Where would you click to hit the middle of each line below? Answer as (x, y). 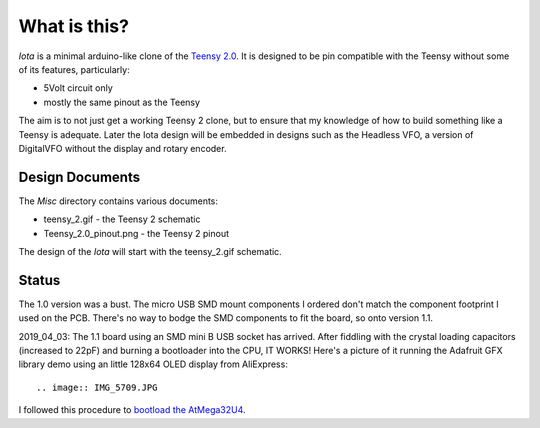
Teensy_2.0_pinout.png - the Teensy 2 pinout (136, 233)
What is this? (74, 26)
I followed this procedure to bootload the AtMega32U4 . (132, 410)
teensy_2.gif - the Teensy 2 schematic (122, 219)
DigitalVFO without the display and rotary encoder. (122, 148)
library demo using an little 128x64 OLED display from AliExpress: (153, 364)
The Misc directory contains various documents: (118, 201)
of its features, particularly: (74, 69)
